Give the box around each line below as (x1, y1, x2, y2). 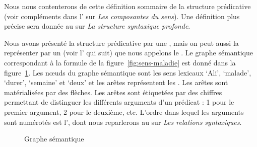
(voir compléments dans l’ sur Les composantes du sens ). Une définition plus (4, 11, 240, 21)
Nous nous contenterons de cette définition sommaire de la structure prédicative (4, 1, 251, 11)
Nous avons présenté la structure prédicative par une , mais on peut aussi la (4, 37, 239, 48)
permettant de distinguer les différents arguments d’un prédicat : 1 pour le (4, 97, 234, 107)
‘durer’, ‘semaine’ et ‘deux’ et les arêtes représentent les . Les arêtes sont (4, 77, 228, 88)
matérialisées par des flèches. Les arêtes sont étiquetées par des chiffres (4, 87, 222, 97)
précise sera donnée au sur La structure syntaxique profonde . (4, 21, 190, 31)
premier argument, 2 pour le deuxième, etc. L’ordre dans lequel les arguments (4, 106, 244, 117)
